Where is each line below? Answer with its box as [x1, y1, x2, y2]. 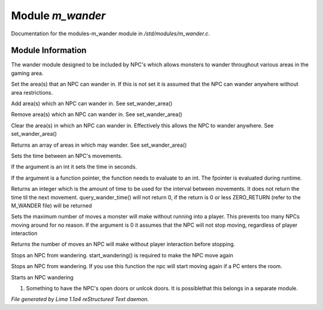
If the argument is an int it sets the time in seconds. [11, 163, 138, 171]
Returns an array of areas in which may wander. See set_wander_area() [11, 141, 187, 148]
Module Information [11, 45, 87, 56]
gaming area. [11, 69, 44, 77]
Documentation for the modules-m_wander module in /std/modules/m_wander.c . [11, 30, 211, 37]
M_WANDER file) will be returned [11, 202, 92, 209]
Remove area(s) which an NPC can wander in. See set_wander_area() [11, 111, 182, 118]
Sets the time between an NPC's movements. [11, 152, 123, 159]
